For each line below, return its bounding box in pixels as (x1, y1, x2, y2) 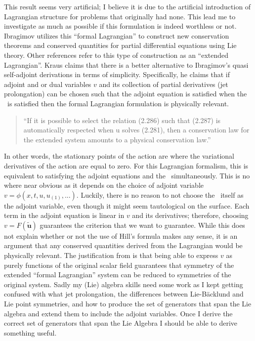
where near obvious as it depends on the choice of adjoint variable (4, 180, 204, 190)
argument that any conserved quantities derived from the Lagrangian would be (4, 240, 243, 251)
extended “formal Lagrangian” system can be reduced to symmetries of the (4, 269, 231, 280)
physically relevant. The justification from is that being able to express (4, 250, 218, 260)
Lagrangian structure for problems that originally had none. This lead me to (4, 11, 236, 21)
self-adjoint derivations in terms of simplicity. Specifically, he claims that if (4, 69, 230, 80)
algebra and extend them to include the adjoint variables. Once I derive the (4, 308, 233, 318)
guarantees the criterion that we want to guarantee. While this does (40, 219, 245, 230)
